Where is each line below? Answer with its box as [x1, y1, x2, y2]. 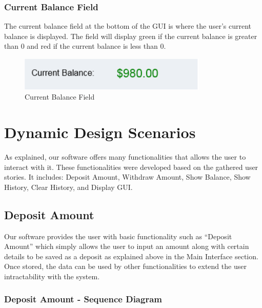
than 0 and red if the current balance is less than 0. [4, 41, 166, 51]
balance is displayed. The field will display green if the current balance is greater [4, 30, 257, 41]
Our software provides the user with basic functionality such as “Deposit [4, 230, 232, 241]
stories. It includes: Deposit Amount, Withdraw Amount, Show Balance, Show [4, 171, 251, 182]
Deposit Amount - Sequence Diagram [4, 293, 162, 305]
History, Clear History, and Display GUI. [4, 181, 133, 192]
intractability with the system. [4, 271, 100, 281]
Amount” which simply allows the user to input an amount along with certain [4, 241, 249, 252]
